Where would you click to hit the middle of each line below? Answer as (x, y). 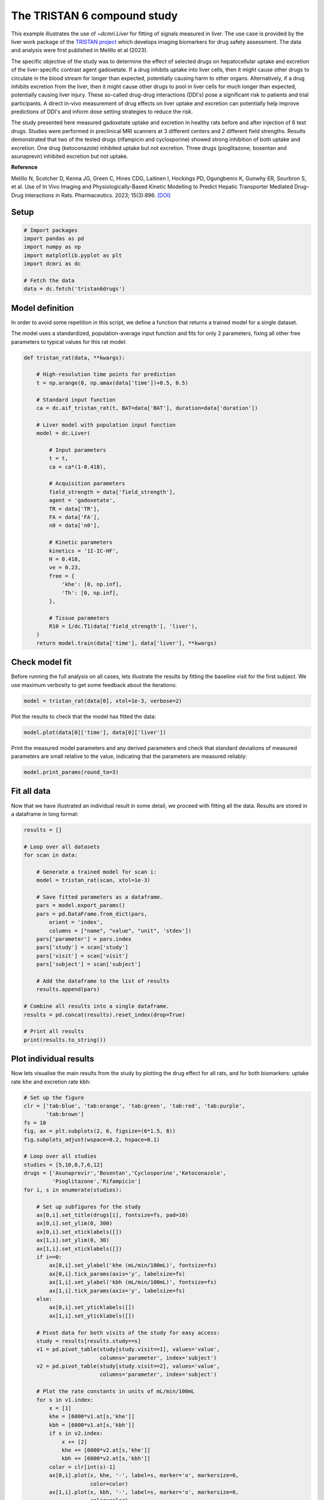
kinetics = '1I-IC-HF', (84, 551)
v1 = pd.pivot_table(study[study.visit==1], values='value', (128, 1349)
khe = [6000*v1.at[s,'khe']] (92, 1417)
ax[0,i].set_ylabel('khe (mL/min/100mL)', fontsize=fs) (133, 1265)
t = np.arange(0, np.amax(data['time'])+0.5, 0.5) (112, 383)
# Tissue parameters (79, 618)
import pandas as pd (54, 238)
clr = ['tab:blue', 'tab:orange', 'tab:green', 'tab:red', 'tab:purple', (134, 1106)
